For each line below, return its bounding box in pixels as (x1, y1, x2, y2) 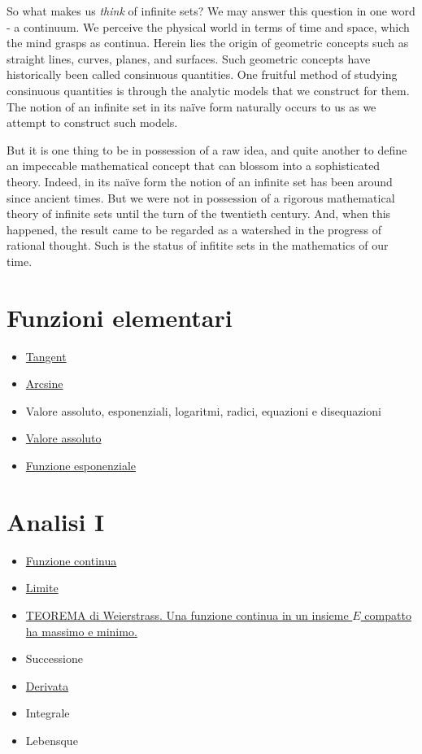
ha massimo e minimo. (25, 622, 137, 639)
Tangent (25, 347, 67, 364)
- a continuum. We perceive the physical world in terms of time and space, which (7, 18, 410, 35)
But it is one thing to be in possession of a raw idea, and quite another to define (7, 141, 407, 158)
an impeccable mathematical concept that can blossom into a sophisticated (7, 157, 381, 174)
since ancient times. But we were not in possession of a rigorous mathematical (7, 189, 395, 206)
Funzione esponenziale (25, 457, 137, 473)
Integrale (25, 704, 70, 721)
